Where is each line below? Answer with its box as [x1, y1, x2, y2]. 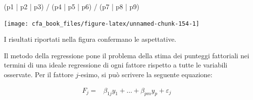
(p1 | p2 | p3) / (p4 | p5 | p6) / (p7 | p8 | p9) [4, 1, 139, 11]
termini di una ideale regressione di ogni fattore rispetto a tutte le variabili [4, 60, 228, 70]
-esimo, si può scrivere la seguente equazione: [78, 69, 213, 80]
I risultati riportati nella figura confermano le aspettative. [4, 34, 176, 44]
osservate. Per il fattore [4, 69, 74, 80]
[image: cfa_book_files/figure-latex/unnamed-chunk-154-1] [4, 20, 199, 27]
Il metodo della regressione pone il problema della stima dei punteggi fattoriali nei [4, 50, 250, 60]
